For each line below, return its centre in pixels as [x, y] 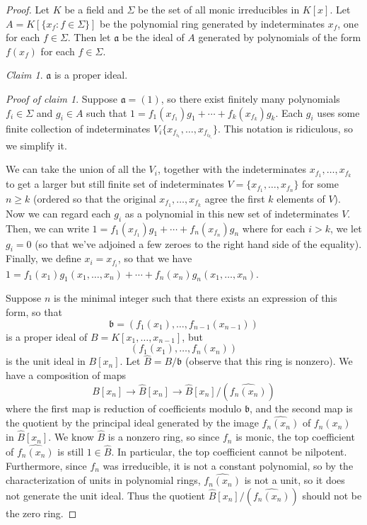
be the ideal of [153, 37]
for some [320, 184]
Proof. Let [28, 9]
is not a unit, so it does [295, 480]
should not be [332, 495]
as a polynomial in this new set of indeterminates [232, 213]
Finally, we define [43, 258]
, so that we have [155, 258]
